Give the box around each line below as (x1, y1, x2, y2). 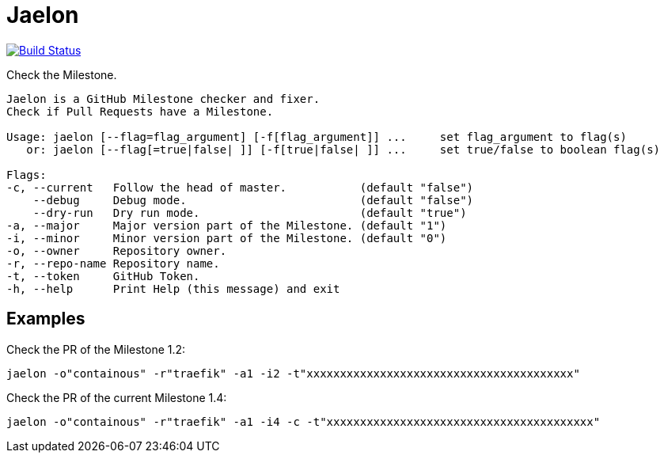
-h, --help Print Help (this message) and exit (6, 282, 340, 295)
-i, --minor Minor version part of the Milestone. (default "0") (6, 231, 447, 245)
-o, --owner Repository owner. (6, 244, 227, 257)
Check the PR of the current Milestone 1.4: (6, 390, 227, 404)
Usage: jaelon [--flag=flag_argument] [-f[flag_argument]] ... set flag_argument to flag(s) (6, 130, 627, 143)
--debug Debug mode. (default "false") (32, 193, 474, 207)
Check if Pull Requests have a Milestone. (6, 104, 274, 118)
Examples (6, 309, 85, 329)
